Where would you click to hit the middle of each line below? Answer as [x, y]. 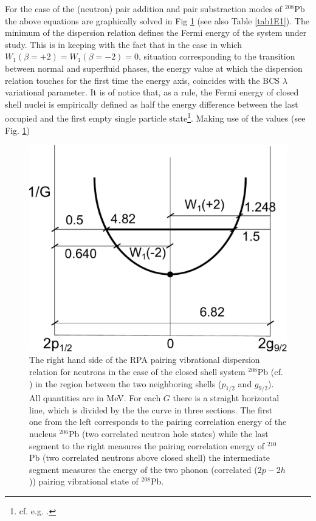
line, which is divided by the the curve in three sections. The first [151, 409]
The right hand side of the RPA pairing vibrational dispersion [145, 360]
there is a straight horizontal [226, 398]
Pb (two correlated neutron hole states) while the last [168, 434]
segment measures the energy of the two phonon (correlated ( [143, 469]
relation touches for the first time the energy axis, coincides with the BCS [143, 80]
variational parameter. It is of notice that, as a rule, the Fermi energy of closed [152, 92]
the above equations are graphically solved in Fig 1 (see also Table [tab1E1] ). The [157, 20]
